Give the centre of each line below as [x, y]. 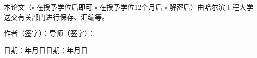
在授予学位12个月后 [131, 7]
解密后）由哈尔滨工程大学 [211, 7]
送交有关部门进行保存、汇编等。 [56, 16]
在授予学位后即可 [65, 7]
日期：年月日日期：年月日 [46, 49]
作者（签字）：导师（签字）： [49, 33]
